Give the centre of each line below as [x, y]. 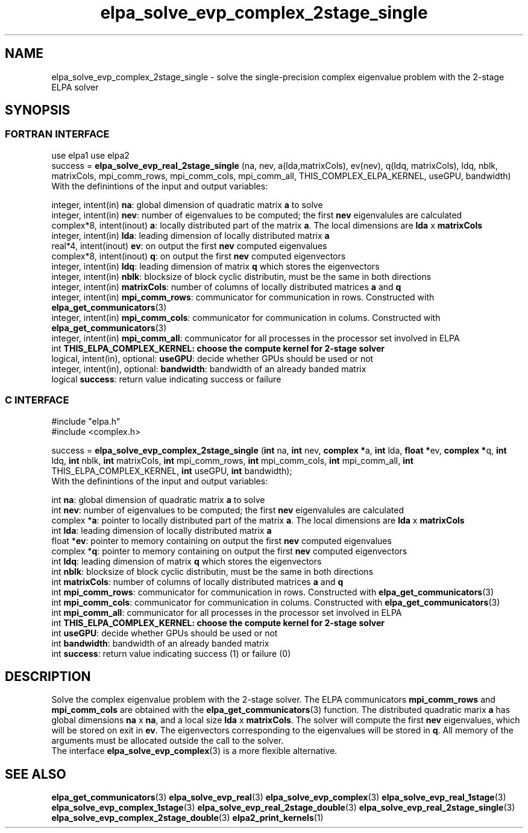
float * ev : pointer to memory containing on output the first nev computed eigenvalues [222, 540]
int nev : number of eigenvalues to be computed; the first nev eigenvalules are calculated [228, 510]
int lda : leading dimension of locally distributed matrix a [162, 530]
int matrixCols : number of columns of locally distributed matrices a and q [197, 581]
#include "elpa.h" [86, 421]
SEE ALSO [36, 774]
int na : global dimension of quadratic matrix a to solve [158, 499]
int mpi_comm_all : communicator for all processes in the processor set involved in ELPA [227, 612]
